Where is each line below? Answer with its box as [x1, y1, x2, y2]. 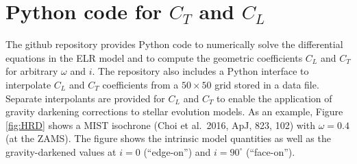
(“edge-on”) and [143, 144, 211, 159]
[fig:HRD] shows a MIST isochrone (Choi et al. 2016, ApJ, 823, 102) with [5, 117, 315, 132]
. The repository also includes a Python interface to [92, 64, 309, 78]
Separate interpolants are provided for [5, 91, 165, 105]
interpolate [5, 77, 51, 91]
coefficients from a [102, 77, 179, 91]
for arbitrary [5, 64, 58, 78]
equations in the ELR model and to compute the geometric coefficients [5, 50, 303, 65]
